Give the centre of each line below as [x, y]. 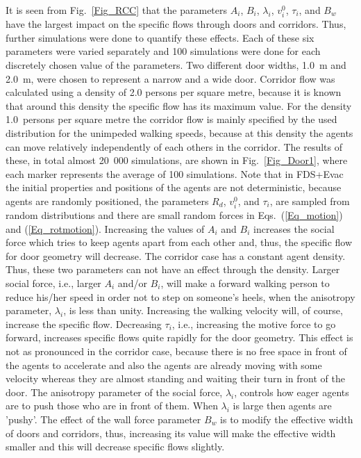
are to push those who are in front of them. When [112, 406]
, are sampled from [310, 201]
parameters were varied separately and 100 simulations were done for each [163, 51]
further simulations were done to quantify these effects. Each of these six [160, 37]
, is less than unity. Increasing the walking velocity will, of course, [203, 310]
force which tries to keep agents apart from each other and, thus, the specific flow [179, 242]
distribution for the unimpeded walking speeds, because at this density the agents [179, 132]
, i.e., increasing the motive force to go [254, 324]
